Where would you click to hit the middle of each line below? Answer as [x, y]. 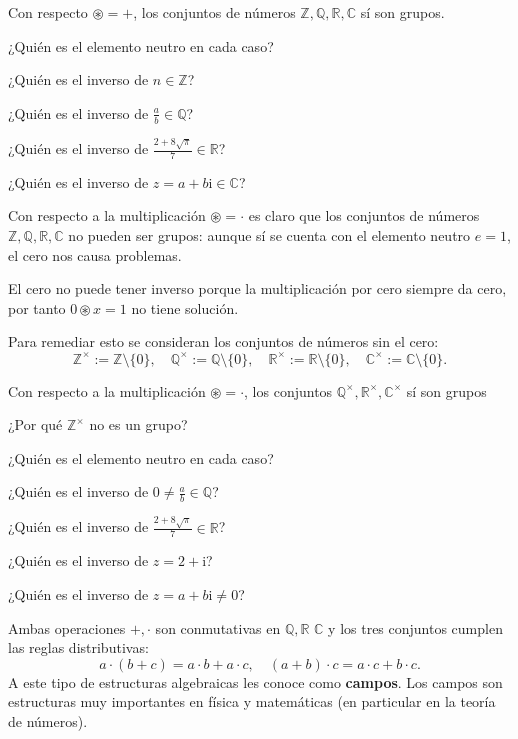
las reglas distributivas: [78, 647]
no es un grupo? [138, 424]
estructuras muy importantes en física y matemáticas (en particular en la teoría [252, 701]
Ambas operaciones [67, 627]
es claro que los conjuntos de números [364, 215]
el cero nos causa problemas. [95, 254]
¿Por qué [35, 424]
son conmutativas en [218, 627]
